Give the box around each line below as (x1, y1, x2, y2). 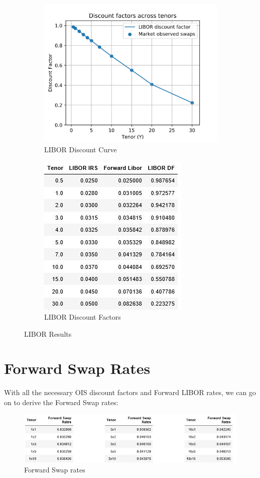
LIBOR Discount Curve (44, 144, 117, 154)
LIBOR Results (24, 328, 72, 339)
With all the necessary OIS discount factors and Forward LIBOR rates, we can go (4, 387, 256, 398)
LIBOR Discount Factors (44, 311, 121, 322)
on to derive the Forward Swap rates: (4, 397, 118, 407)
